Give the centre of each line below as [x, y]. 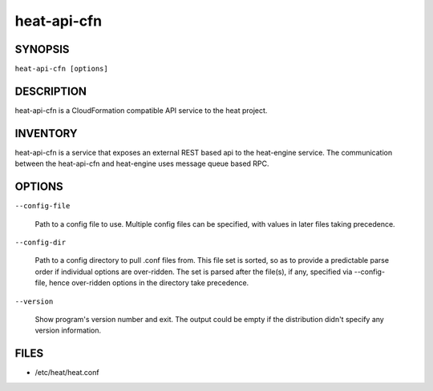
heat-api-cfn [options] [61, 69]
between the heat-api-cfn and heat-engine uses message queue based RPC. [142, 163]
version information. [68, 331]
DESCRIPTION [51, 91]
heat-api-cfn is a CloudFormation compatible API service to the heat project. [141, 110]
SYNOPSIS [42, 49]
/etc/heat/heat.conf [67, 373]
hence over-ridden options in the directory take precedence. [149, 283]
